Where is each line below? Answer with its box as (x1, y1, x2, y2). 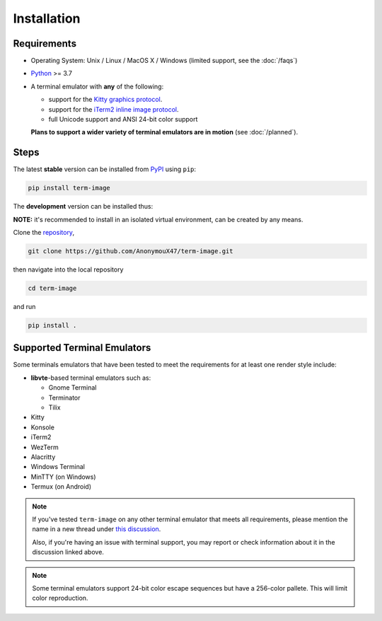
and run (13, 303, 36, 310)
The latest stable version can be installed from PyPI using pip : (13, 165, 197, 173)
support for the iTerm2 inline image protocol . (48, 105, 179, 113)
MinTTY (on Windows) (30, 472, 96, 481)
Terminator (48, 393, 81, 402)
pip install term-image (28, 184, 111, 192)
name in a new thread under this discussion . (32, 525, 161, 533)
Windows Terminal (30, 463, 85, 471)
